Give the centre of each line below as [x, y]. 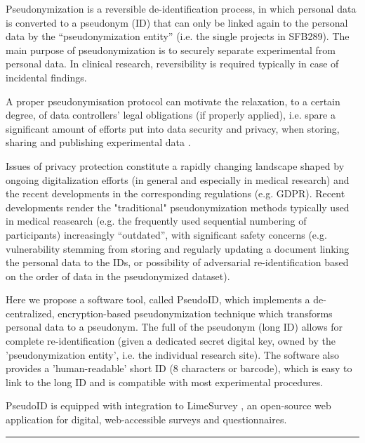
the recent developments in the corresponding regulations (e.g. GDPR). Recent [175, 193]
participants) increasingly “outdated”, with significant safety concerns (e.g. [166, 234]
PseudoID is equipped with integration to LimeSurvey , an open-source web [168, 405]
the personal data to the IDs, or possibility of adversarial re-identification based [177, 262]
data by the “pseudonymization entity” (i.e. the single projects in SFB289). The [178, 36]
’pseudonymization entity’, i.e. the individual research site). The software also [172, 354]
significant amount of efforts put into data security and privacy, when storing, [173, 128]
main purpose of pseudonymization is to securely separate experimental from [171, 49]
